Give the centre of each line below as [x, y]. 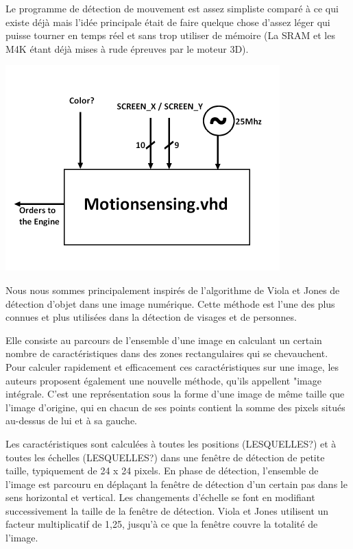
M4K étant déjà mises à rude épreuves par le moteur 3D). [127, 48]
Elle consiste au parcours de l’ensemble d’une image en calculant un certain [164, 340]
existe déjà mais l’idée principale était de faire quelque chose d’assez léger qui [168, 22]
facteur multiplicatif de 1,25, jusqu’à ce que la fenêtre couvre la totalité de [162, 524]
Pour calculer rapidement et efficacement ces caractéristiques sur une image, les [172, 366]
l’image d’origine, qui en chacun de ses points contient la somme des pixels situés [175, 407]
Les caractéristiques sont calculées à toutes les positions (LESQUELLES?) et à [171, 443]
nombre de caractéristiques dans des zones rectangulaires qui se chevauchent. [167, 353]
